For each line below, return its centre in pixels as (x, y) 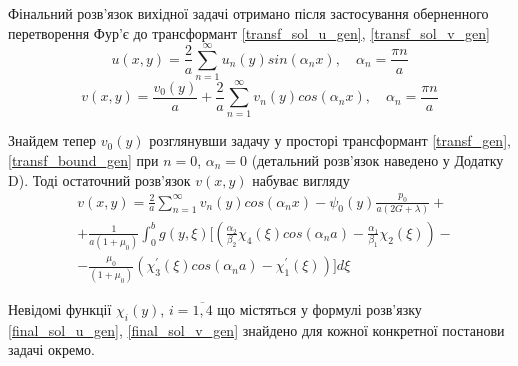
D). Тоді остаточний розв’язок (99, 179)
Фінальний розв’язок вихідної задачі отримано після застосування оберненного (248, 13)
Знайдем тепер (52, 140)
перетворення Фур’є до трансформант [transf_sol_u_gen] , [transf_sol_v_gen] (249, 32)
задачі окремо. (51, 349)
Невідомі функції (60, 308)
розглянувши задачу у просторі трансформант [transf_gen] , (330, 140)
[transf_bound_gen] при (83, 160)
